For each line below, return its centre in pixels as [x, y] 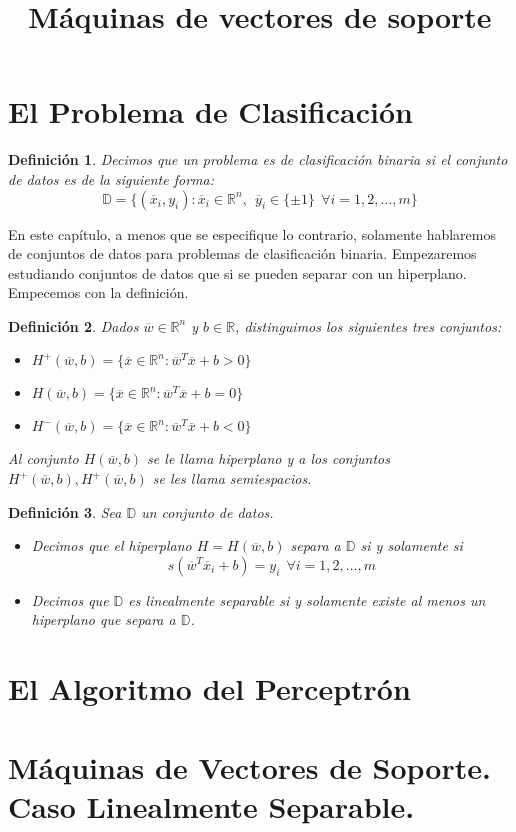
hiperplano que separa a [103, 619]
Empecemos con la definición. [98, 292]
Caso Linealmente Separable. [211, 805]
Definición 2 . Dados [73, 325]
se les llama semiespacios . [232, 478]
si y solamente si [411, 545]
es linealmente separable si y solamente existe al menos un [307, 599]
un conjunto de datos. [207, 511]
